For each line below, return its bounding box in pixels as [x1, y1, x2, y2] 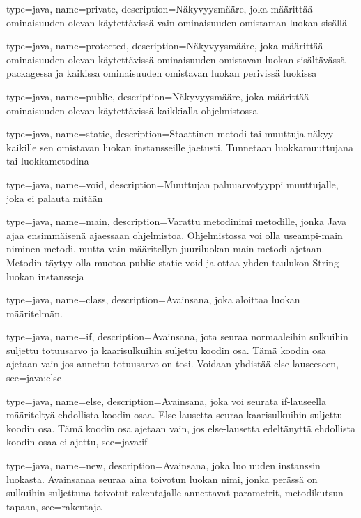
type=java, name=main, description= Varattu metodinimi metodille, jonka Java [6, 214, 347, 229]
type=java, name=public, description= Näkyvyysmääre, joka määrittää [6, 89, 309, 103]
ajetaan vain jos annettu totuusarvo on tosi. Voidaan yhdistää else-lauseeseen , [6, 356, 339, 371]
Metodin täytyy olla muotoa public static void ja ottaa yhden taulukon [6, 254, 309, 269]
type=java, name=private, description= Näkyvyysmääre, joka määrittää [6, 1, 313, 15]
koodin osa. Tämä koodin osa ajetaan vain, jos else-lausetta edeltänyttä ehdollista [6, 420, 356, 435]
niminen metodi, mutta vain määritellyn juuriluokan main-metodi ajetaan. [6, 241, 325, 256]
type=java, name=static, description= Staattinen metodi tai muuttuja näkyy [6, 126, 334, 141]
